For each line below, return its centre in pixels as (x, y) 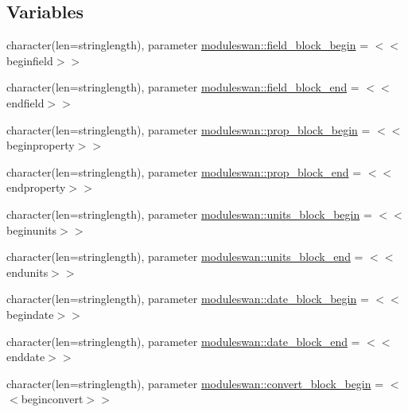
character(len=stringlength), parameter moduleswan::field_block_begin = (188, 45)
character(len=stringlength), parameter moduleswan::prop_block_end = (184, 171)
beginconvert (52, 399)
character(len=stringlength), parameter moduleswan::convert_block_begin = (195, 383)
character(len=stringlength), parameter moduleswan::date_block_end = (183, 341)
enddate (26, 357)
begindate (30, 314)
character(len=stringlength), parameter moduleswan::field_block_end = (183, 87)
